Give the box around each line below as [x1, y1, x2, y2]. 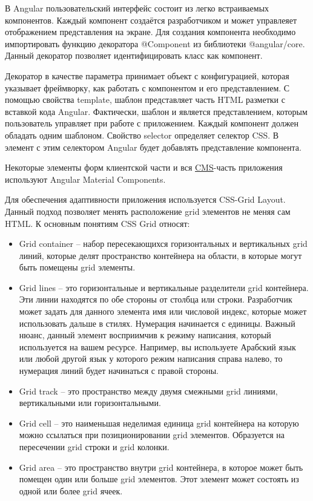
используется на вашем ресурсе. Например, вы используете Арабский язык [19, 340, 296, 353]
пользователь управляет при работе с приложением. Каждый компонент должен [5, 117, 298, 129]
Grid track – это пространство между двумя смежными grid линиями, [19, 384, 278, 397]
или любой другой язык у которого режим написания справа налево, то [19, 352, 283, 365]
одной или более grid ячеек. [19, 484, 123, 497]
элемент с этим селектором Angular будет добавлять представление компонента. [5, 140, 301, 153]
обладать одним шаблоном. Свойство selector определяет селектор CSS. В [5, 128, 279, 141]
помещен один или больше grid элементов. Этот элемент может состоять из [19, 473, 299, 485]
